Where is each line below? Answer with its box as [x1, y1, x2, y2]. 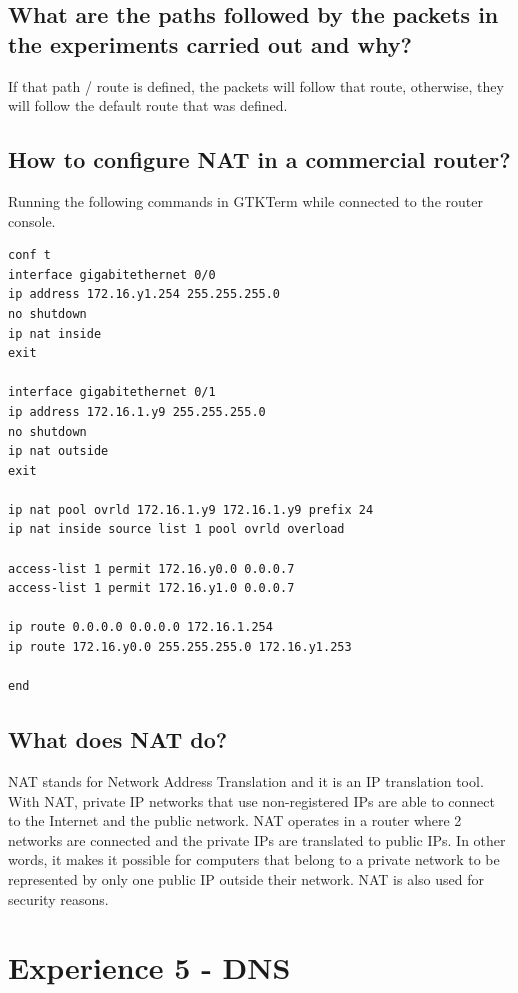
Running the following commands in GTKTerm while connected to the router [8, 190, 483, 211]
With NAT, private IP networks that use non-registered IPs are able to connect [8, 790, 495, 811]
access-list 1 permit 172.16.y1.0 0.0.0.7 [8, 581, 295, 596]
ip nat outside [8, 444, 109, 459]
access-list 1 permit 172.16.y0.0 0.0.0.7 [8, 561, 295, 576]
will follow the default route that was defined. [8, 95, 288, 116]
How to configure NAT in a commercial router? [8, 144, 511, 175]
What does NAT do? [8, 724, 228, 755]
